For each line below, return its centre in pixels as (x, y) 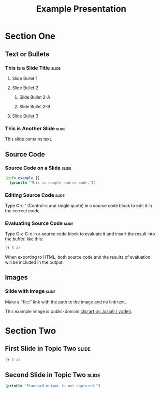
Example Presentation (81, 9)
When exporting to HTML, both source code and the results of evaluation (78, 257)
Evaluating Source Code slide (39, 223)
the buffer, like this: (24, 239)
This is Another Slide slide (35, 128)
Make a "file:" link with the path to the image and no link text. (66, 302)
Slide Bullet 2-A (35, 97)
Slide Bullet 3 (25, 116)
